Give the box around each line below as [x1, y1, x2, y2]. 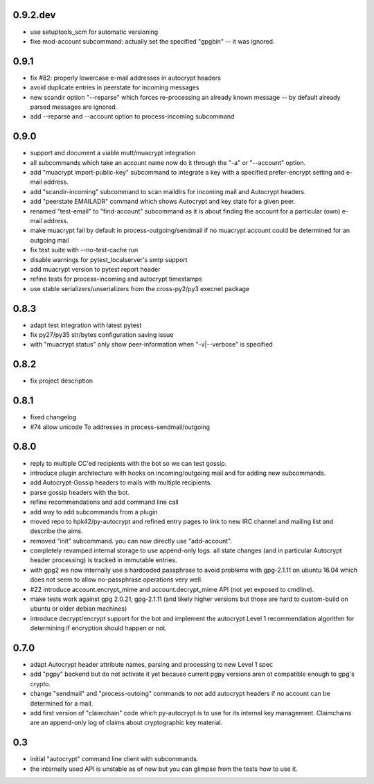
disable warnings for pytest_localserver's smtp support [30, 255, 188, 263]
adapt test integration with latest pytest [30, 321, 142, 329]
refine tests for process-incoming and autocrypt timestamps [30, 275, 202, 284]
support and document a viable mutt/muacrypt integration [30, 149, 196, 157]
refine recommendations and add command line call [30, 498, 179, 506]
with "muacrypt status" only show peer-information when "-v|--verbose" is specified [30, 340, 273, 349]
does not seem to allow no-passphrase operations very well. [30, 575, 203, 584]
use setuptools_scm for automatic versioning [30, 28, 159, 36]
